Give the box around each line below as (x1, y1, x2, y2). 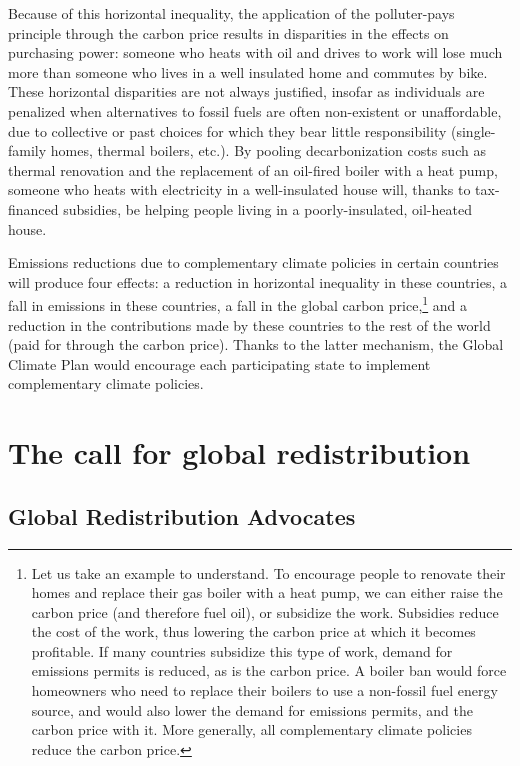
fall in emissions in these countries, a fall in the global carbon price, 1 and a (8, 292, 468, 315)
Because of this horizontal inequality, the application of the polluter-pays (8, 3, 455, 23)
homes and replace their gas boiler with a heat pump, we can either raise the (31, 582, 503, 603)
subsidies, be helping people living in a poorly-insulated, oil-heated (63, 198, 472, 219)
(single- (451, 120, 496, 141)
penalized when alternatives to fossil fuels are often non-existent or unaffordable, (8, 100, 502, 121)
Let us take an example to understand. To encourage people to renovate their (31, 562, 506, 583)
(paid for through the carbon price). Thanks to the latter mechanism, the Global (8, 334, 504, 355)
